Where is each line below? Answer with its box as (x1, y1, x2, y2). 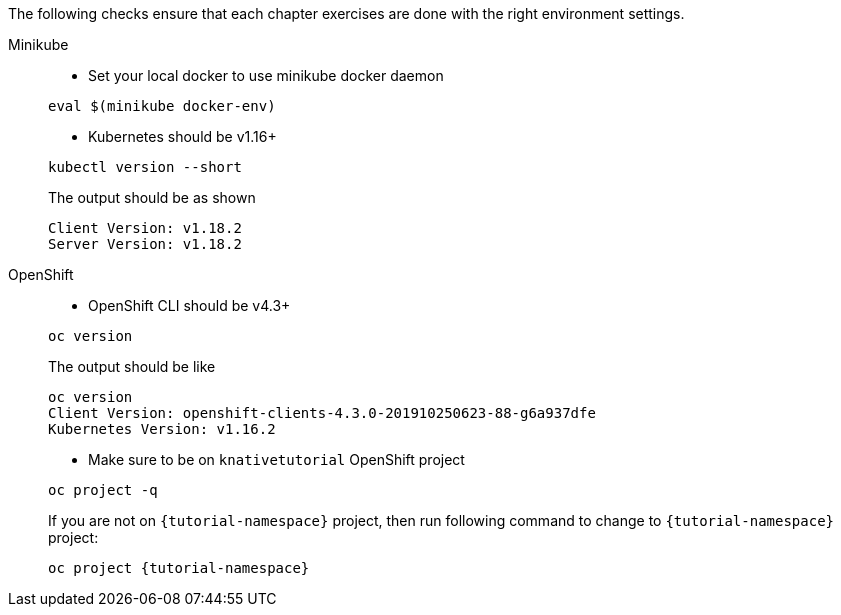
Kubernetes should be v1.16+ (88, 128, 277, 145)
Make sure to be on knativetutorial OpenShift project (88, 451, 465, 468)
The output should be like (48, 358, 216, 375)
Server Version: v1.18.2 (48, 236, 242, 252)
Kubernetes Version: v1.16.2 (48, 421, 276, 437)
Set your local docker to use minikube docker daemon (88, 67, 444, 84)
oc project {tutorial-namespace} (48, 560, 310, 576)
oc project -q (48, 482, 158, 498)
